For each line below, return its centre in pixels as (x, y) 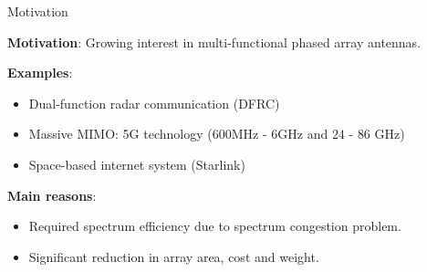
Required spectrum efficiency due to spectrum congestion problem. (215, 226)
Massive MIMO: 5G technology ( (120, 134)
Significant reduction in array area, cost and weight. (174, 256)
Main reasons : (52, 195)
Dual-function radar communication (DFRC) (154, 103)
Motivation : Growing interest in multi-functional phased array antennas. (214, 42)
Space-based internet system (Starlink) (137, 164)
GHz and (303, 134)
